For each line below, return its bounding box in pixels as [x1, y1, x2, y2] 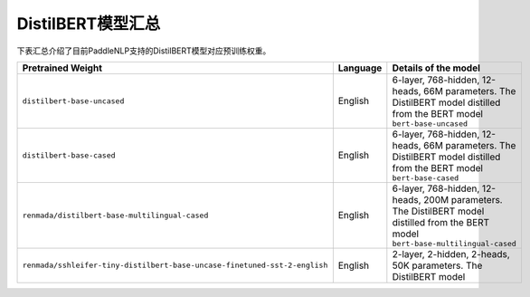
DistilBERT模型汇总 [16, 14, 161, 34]
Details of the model [392, 62, 481, 74]
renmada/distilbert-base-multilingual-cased [22, 210, 209, 220]
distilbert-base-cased [22, 150, 117, 160]
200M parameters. [423, 193, 503, 206]
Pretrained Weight [22, 62, 103, 74]
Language [337, 62, 383, 74]
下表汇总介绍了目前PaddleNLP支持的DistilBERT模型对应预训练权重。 [16, 45, 271, 56]
